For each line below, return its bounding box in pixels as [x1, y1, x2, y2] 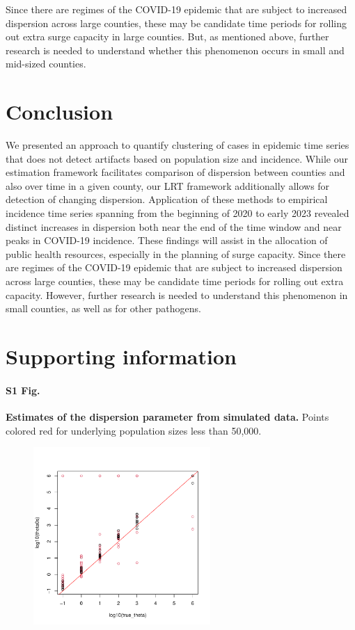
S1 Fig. [6, 382, 40, 397]
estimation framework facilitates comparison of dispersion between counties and [6, 165, 345, 179]
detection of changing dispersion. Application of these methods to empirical [6, 192, 328, 207]
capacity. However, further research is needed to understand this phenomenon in [6, 287, 348, 302]
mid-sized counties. [6, 56, 86, 71]
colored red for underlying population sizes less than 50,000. [6, 423, 262, 437]
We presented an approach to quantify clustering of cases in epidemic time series [6, 138, 349, 152]
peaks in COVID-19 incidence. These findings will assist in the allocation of [6, 233, 328, 248]
